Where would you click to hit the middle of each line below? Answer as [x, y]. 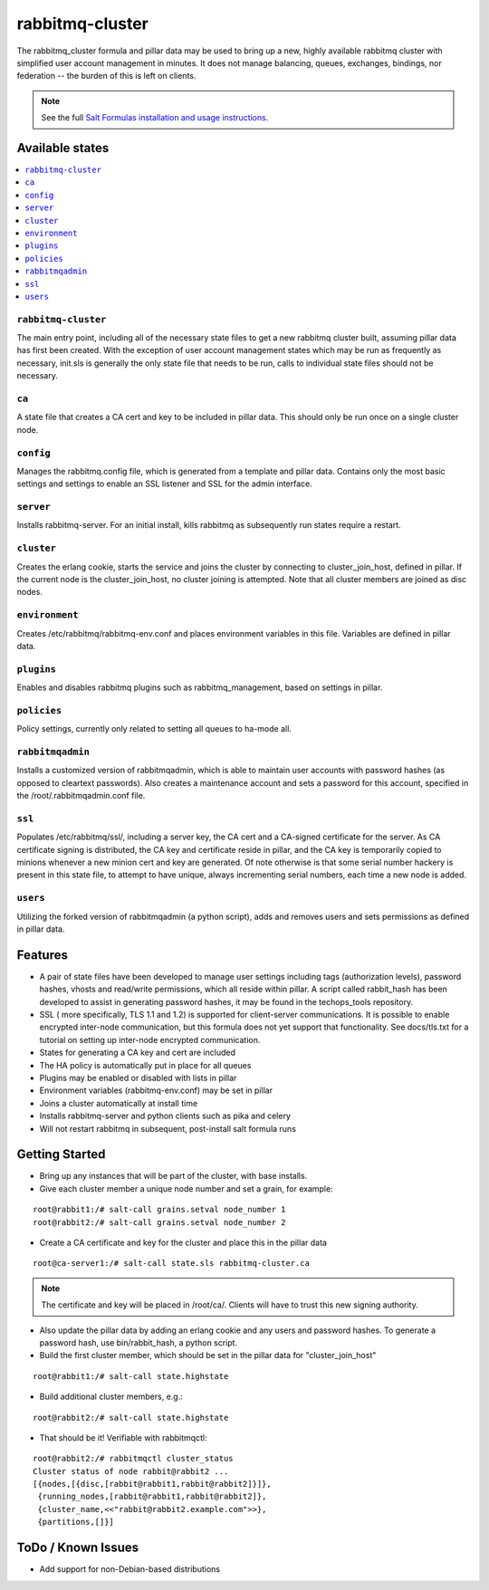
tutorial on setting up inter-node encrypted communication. [150, 1039]
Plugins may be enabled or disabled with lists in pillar [138, 1078]
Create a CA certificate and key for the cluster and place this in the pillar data [183, 1242]
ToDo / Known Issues [78, 1548]
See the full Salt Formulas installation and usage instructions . [155, 118]
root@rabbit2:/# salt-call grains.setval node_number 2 [159, 1222]
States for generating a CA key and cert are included [137, 1053]
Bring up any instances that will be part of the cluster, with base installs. [173, 1176]
